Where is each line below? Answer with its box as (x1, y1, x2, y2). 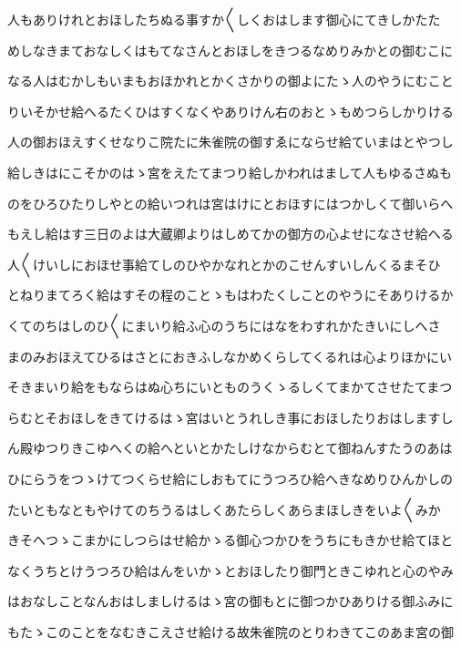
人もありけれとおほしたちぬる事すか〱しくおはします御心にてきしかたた (7, 10, 441, 28)
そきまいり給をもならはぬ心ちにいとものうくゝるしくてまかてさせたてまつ (7, 377, 453, 396)
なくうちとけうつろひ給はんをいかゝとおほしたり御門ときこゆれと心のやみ (7, 560, 454, 580)
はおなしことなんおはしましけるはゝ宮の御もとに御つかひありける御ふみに (7, 591, 454, 611)
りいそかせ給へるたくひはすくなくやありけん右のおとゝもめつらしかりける (7, 101, 454, 120)
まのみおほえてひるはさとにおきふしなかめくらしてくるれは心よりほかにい (7, 346, 452, 365)
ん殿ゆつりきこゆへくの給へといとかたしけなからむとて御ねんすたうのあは (7, 438, 453, 457)
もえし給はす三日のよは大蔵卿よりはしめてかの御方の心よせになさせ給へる (7, 224, 454, 243)
